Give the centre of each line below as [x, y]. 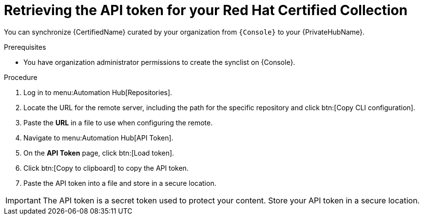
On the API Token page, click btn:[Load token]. [99, 153]
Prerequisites [25, 47]
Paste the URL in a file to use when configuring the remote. [118, 122]
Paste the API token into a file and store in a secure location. [120, 183]
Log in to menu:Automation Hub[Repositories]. [98, 92]
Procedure [21, 77]
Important [23, 200]
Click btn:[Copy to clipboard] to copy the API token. [106, 168]
